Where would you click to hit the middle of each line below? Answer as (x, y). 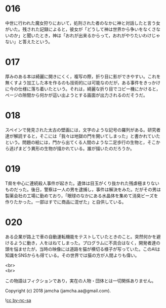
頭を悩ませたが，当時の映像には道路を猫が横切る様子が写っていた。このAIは (83, 249)
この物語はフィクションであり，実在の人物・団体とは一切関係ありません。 (81, 281)
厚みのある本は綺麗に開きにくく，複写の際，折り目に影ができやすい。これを (83, 76)
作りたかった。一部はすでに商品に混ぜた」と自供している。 (66, 202)
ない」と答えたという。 (29, 41)
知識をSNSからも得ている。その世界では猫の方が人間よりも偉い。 (72, 255)
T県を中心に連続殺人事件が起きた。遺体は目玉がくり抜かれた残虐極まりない (82, 183)
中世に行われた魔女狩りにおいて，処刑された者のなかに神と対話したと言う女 (83, 23)
